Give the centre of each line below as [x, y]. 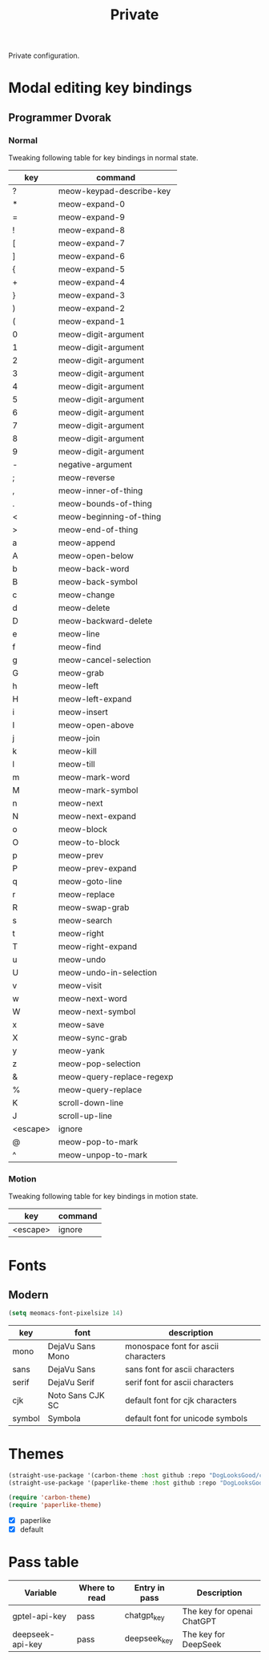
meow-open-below [96, 556]
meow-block [83, 830]
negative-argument [95, 465]
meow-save [81, 1025]
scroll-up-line [85, 1116]
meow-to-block [89, 842]
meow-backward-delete [105, 621]
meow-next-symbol [97, 1012]
